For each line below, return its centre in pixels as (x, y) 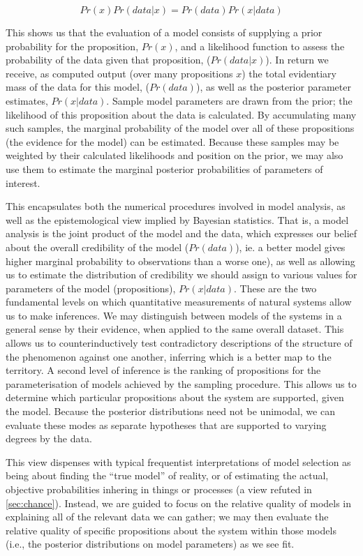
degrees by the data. (49, 438)
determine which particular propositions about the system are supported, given (175, 397)
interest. (23, 182)
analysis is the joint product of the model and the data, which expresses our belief (181, 233)
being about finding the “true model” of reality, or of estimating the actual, (167, 475)
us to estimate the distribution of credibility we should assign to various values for (181, 275)
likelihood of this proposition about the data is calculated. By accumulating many (181, 114)
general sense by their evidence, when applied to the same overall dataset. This (175, 329)
